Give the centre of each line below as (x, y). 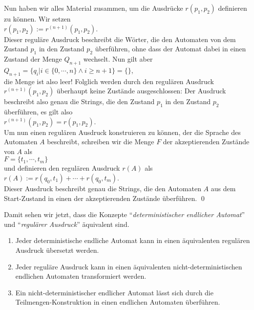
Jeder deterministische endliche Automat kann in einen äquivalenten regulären (133, 240)
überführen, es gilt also (38, 111)
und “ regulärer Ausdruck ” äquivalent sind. (67, 224)
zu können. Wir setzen (37, 19)
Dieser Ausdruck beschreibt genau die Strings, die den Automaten (103, 188)
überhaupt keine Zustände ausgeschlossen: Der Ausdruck (141, 91)
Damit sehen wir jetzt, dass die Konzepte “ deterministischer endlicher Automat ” (125, 214)
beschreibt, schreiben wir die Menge (101, 142)
